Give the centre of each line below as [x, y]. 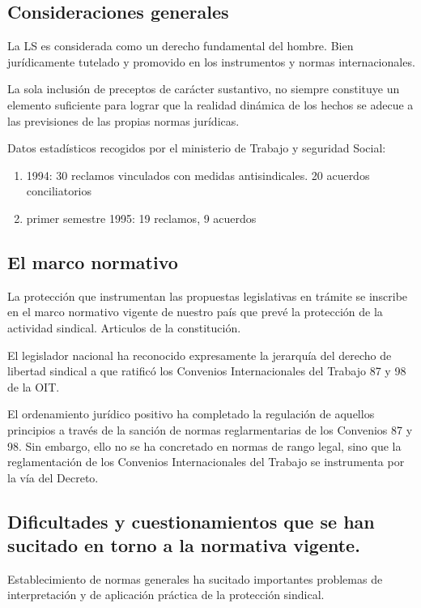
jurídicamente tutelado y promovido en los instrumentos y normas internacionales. [211, 61]
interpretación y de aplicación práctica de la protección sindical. [166, 595]
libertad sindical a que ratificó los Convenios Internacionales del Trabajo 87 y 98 [207, 371]
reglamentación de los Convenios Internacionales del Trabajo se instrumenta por [206, 462]
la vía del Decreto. [53, 477]
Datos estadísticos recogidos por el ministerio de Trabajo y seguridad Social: [197, 148]
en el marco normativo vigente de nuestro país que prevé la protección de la [195, 312]
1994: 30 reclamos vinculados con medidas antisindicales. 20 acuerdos [198, 175]
